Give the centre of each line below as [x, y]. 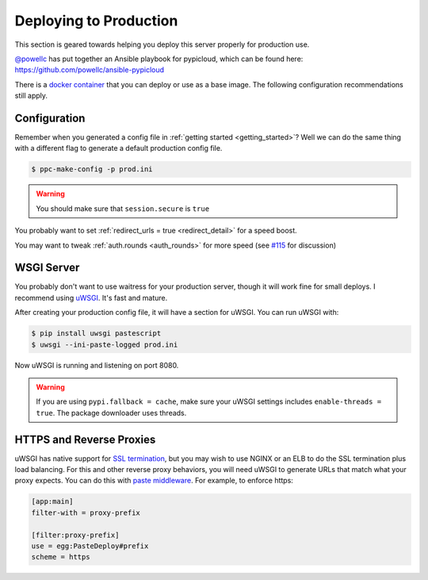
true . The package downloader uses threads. [111, 413]
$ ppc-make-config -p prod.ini [92, 169]
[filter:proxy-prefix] [75, 535]
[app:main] [52, 501]
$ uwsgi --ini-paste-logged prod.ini [105, 344]
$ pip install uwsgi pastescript [96, 334]
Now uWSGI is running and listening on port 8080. [97, 365]
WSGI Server [47, 268]
